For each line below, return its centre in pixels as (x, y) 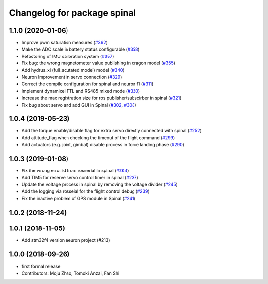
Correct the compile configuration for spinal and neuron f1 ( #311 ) (88, 84)
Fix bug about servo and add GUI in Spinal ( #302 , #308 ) (79, 105)
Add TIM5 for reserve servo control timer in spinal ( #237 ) (80, 177)
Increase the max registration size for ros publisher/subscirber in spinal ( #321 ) (101, 98)
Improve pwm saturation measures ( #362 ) (65, 43)
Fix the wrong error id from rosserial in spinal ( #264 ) (75, 170)
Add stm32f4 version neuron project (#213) (66, 240)
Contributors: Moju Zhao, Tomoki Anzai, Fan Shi (70, 273)
